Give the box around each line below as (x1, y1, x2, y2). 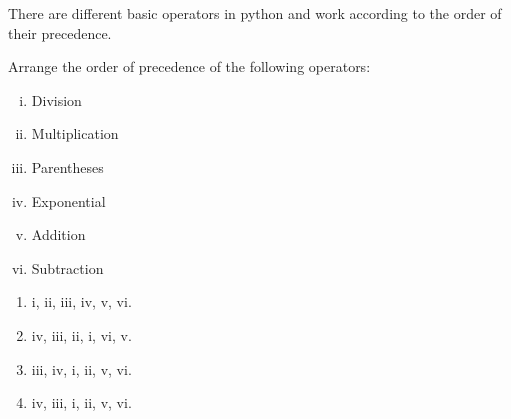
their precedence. (8, 22, 112, 43)
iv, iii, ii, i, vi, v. (31, 324, 132, 345)
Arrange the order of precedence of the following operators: (8, 56, 371, 77)
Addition (31, 224, 86, 245)
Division (31, 89, 82, 110)
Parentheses (31, 156, 104, 177)
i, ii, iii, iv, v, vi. (31, 291, 132, 312)
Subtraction (31, 257, 104, 278)
